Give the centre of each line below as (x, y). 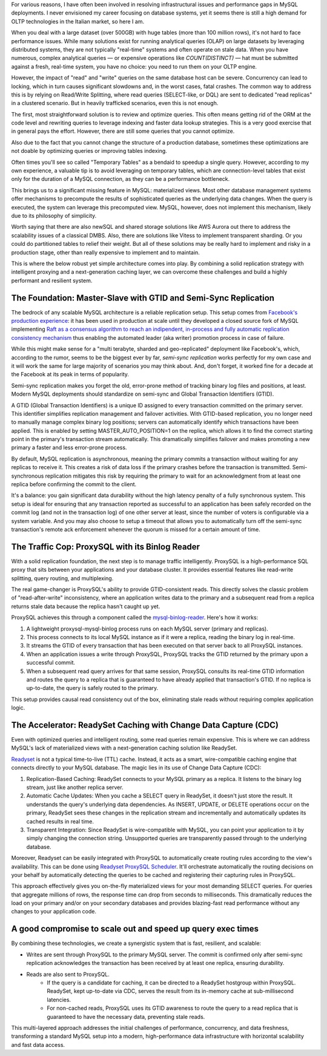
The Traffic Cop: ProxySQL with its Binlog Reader (105, 547)
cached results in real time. (60, 821)
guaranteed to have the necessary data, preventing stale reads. (126, 1017)
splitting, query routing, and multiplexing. (62, 578)
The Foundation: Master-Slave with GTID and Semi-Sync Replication (143, 298)
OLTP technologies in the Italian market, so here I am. (78, 21)
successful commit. (51, 663)
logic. (18, 708)
